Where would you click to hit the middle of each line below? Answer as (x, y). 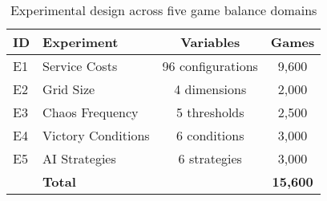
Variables (210, 42)
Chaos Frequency (91, 112)
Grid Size (69, 89)
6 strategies (210, 158)
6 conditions (210, 135)
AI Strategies (79, 158)
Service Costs (80, 66)
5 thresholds (210, 112)
